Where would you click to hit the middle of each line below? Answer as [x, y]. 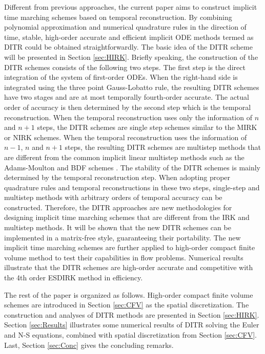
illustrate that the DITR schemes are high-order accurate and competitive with [129, 267]
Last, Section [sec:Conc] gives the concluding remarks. [89, 345]
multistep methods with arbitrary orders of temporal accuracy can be [113, 197]
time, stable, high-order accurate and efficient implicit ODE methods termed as [129, 37]
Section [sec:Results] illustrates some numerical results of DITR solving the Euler [132, 325]
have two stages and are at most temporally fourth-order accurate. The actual [127, 97]
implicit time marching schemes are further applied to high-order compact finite [130, 247]
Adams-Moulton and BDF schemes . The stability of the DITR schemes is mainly [132, 167]
